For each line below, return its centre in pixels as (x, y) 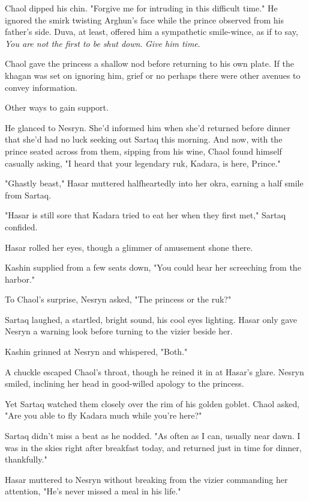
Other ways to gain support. (57, 107)
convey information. (41, 87)
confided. (21, 226)
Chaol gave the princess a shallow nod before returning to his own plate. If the (149, 63)
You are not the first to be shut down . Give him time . (103, 43)
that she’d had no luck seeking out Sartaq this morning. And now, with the (144, 139)
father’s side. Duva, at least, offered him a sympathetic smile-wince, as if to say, (151, 32)
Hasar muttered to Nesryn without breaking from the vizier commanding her (146, 479)
